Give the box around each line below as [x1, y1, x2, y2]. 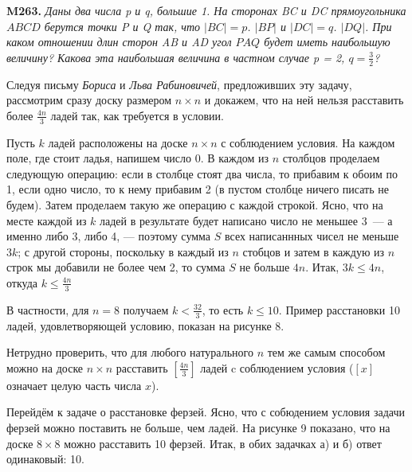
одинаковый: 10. [6, 451, 84, 467]
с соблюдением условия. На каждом [221, 134, 395, 150]
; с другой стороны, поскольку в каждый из [18, 243, 229, 259]
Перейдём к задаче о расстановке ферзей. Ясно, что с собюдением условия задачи [6, 404, 405, 420]
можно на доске [6, 359, 84, 376]
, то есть [202, 301, 244, 318]
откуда [6, 274, 37, 291]
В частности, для [6, 301, 89, 318]
